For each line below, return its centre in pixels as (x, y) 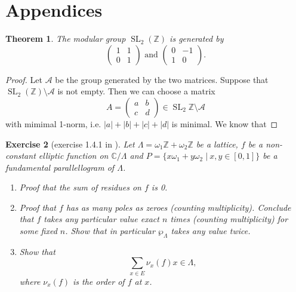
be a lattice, (217, 144)
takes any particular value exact (101, 219)
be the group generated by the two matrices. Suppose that (162, 79)
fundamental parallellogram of (60, 167)
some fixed (38, 231)
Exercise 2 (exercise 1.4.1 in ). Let (70, 144)
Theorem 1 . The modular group (66, 39)
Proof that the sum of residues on (80, 187)
